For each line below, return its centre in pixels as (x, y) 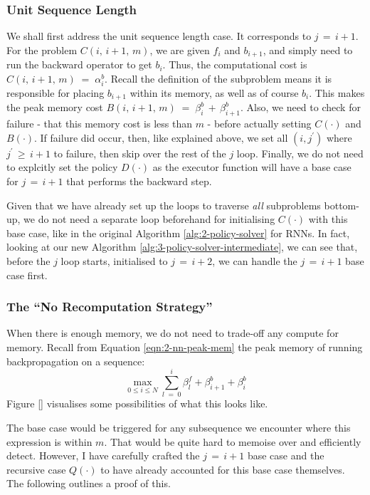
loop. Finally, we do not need (300, 153)
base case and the (286, 455)
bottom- (342, 205)
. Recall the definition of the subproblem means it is (218, 78)
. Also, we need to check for (301, 107)
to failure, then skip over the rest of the (140, 153)
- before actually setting (259, 124)
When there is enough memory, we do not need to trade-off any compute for (173, 333)
